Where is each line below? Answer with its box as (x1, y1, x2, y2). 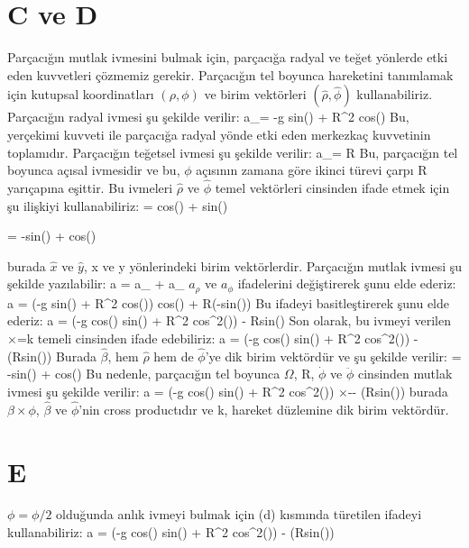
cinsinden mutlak (357, 364, 453, 383)
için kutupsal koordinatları (7, 85, 154, 104)
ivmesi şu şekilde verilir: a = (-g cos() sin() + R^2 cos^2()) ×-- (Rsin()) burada (7, 381, 448, 400)
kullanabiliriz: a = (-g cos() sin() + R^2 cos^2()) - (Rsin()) (7, 523, 335, 542)
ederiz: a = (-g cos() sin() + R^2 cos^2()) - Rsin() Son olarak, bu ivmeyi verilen (7, 311, 451, 330)
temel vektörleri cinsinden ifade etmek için (215, 178, 450, 196)
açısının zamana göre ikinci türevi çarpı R (196, 160, 428, 179)
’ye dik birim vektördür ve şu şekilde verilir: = (205, 346, 462, 365)
